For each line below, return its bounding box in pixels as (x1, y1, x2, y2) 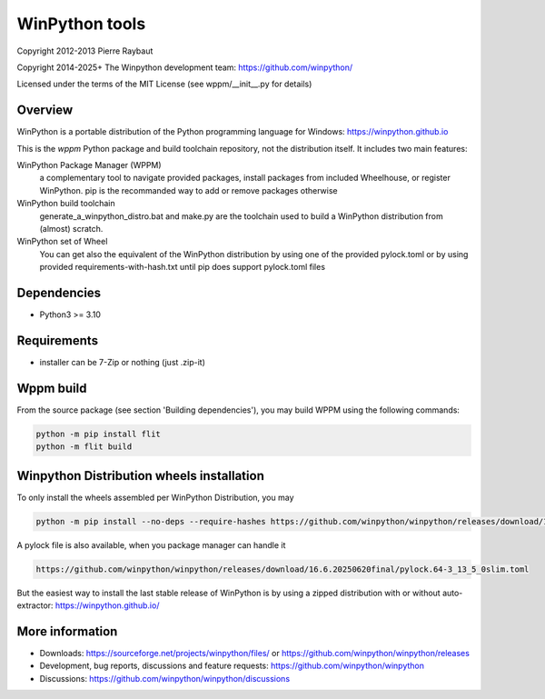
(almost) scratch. (39, 223, 104, 234)
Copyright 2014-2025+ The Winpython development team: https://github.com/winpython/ (16, 62, 353, 73)
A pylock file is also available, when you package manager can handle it (16, 539, 286, 550)
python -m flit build (35, 442, 133, 452)
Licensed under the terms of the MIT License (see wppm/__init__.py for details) (16, 78, 312, 90)
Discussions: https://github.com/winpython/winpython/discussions (39, 673, 291, 684)
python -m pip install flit (35, 428, 161, 439)
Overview (16, 103, 74, 118)
